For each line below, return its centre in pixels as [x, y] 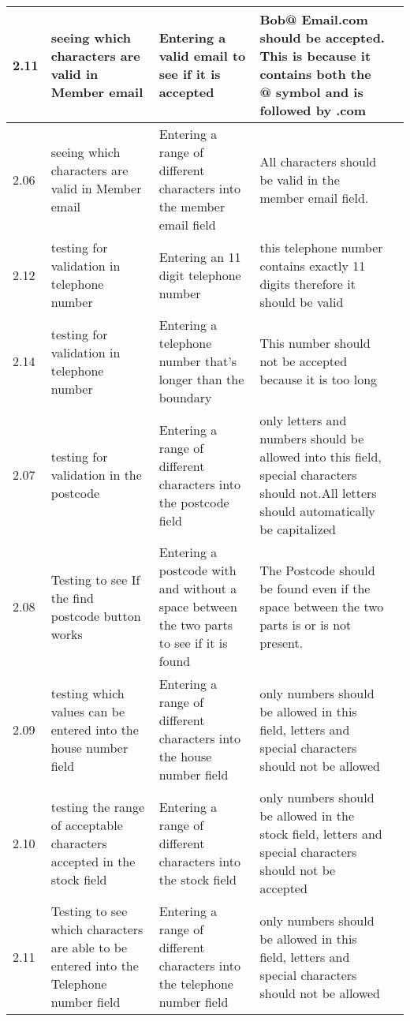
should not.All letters [318, 493]
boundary [185, 397]
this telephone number [321, 247]
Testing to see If [95, 579]
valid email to [202, 56]
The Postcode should [317, 570]
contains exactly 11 [313, 266]
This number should [315, 343]
